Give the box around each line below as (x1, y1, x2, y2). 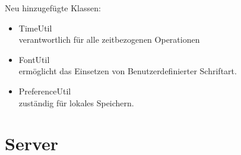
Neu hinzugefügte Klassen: (5, 2, 101, 14)
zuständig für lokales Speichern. (18, 96, 134, 109)
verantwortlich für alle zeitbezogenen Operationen (18, 33, 200, 46)
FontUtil (18, 53, 50, 65)
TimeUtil (18, 21, 52, 34)
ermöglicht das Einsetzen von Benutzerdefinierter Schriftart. (18, 65, 237, 77)
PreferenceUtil (18, 84, 71, 97)
